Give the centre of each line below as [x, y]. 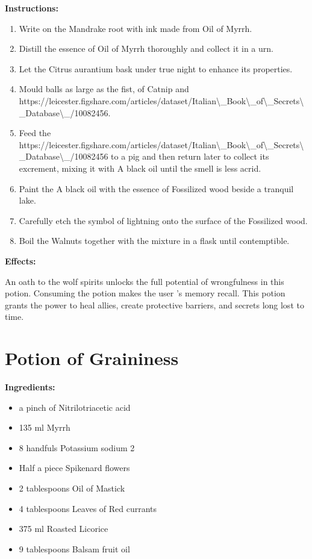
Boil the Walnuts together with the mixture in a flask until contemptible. [154, 241]
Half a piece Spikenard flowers [74, 468]
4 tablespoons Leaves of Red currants [88, 508]
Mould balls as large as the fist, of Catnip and [104, 89]
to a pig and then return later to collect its [190, 156]
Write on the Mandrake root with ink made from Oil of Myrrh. [136, 28]
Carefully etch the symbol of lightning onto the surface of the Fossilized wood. [163, 220]
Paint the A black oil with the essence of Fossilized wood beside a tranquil [156, 188]
